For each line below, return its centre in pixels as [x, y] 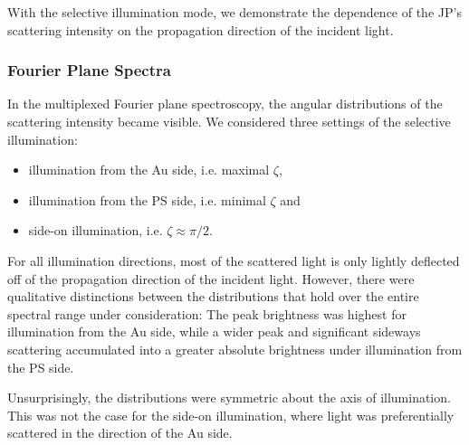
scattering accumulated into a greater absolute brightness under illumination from [235, 349]
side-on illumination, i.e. [96, 230]
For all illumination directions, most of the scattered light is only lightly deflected [234, 260]
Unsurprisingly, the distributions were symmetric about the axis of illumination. [229, 398]
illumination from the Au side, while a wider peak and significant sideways [214, 331]
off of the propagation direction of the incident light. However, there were [211, 278]
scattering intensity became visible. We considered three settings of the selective [229, 121]
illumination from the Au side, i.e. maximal [149, 170]
